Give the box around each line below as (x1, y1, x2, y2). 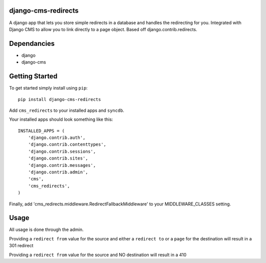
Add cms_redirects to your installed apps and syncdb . (9, 107, 125, 113)
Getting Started (9, 72, 58, 81)
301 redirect (9, 243, 34, 249)
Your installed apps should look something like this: (9, 116, 113, 123)
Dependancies (9, 39, 55, 48)
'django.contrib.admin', (28, 169, 88, 175)
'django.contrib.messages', (28, 163, 96, 168)
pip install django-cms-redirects (18, 97, 101, 102)
